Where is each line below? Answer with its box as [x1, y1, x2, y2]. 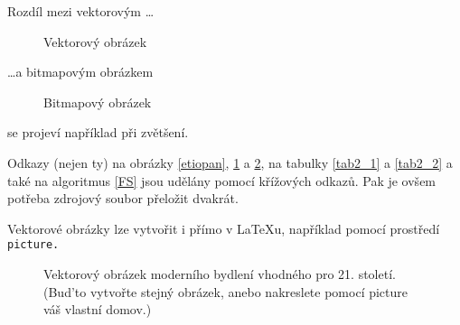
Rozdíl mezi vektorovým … [7, 2, 155, 20]
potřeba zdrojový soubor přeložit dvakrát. [7, 189, 239, 208]
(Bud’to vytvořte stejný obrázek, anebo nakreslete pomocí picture [43, 282, 408, 301]
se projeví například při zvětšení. [7, 123, 189, 142]
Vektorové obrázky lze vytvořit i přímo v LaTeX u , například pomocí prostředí [7, 218, 440, 237]
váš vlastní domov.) [43, 300, 152, 319]
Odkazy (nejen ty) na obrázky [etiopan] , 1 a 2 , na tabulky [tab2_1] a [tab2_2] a [7, 153, 453, 172]
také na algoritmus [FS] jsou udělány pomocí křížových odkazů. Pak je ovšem [7, 171, 437, 190]
